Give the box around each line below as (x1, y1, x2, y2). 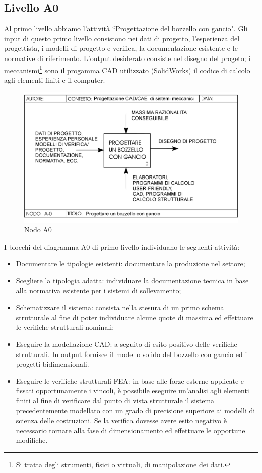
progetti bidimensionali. (16, 359, 89, 369)
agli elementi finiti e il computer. (4, 74, 105, 85)
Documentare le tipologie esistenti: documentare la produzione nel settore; (16, 258, 245, 269)
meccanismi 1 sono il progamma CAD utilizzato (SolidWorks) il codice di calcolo (4, 63, 250, 75)
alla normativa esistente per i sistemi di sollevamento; (16, 285, 181, 295)
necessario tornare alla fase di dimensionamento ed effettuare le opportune (16, 425, 245, 435)
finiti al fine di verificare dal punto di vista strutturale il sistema (16, 395, 215, 405)
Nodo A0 (24, 224, 52, 235)
